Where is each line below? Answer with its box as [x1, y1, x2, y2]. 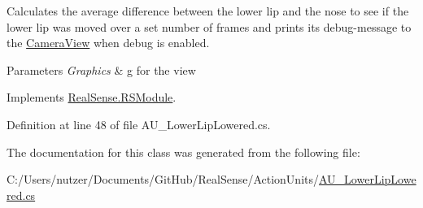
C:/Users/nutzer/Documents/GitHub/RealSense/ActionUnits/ [7, 171, 320, 188]
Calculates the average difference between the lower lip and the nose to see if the [7, 2, 409, 19]
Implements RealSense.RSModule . [7, 89, 177, 106]
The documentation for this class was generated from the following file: [7, 143, 360, 160]
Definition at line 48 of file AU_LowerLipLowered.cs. [7, 115, 271, 132]
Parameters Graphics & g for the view [7, 61, 196, 78]
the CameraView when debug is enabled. [7, 34, 210, 51]
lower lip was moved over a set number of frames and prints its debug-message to [7, 18, 412, 35]
